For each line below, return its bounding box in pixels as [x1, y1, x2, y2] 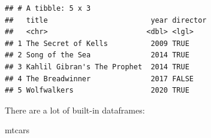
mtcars [5, 124, 29, 136]
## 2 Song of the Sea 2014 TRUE [5, 51, 189, 60]
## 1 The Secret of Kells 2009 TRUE [5, 39, 189, 48]
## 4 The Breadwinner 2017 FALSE [5, 74, 194, 83]
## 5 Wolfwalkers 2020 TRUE [5, 86, 189, 95]
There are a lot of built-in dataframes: [5, 103, 145, 116]
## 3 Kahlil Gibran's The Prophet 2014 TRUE [5, 62, 189, 71]
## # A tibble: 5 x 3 [5, 4, 91, 13]
